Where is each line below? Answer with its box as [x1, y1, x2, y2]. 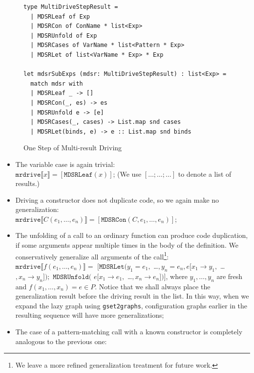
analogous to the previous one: [15, 336, 107, 346]
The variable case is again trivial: [15, 159, 115, 169]
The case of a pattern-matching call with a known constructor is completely [15, 326, 243, 336]
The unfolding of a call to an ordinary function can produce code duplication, [15, 230, 248, 240]
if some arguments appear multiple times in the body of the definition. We [15, 240, 238, 250]
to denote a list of [178, 168, 232, 179]
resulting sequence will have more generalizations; [15, 310, 164, 320]
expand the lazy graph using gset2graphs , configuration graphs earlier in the [15, 300, 248, 310]
